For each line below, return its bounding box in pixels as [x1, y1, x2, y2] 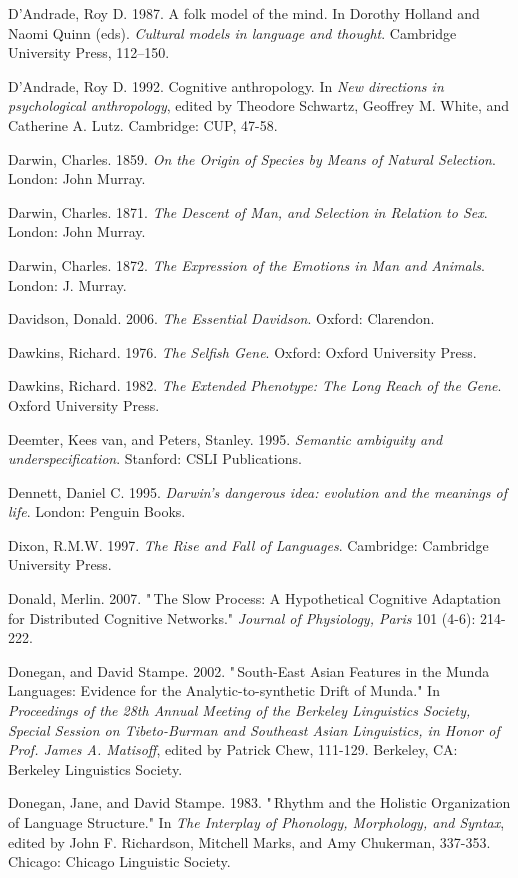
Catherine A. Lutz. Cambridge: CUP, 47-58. [8, 114, 278, 135]
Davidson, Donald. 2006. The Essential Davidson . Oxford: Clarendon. [8, 308, 435, 329]
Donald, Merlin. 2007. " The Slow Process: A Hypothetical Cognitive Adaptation [8, 588, 501, 609]
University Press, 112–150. [8, 42, 170, 63]
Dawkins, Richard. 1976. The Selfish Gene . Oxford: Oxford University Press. [8, 341, 477, 362]
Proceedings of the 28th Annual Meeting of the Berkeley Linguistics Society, [8, 700, 471, 721]
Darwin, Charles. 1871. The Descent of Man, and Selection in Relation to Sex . [8, 201, 488, 222]
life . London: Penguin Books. [8, 501, 186, 522]
